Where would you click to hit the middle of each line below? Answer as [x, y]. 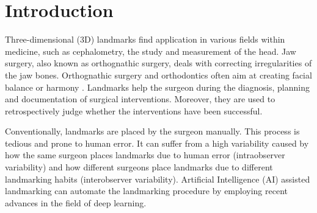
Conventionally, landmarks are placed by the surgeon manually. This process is [152, 131]
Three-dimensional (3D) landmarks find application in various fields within [145, 39]
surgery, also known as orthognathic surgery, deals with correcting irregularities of [158, 63]
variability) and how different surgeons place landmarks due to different [139, 167]
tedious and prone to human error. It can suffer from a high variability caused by [157, 143]
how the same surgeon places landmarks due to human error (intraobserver [145, 155]
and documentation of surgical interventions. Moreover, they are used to [140, 99]
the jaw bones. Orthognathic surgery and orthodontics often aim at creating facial [158, 75]
